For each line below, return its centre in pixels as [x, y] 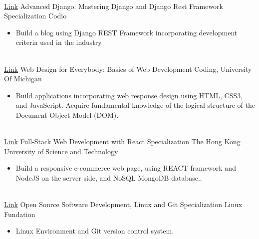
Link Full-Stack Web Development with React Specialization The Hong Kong [122, 141]
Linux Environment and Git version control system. [95, 231]
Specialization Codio [35, 16]
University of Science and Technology [61, 151]
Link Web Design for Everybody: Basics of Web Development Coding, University [128, 69]
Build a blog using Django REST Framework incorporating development [127, 32]
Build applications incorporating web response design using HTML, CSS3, [129, 95]
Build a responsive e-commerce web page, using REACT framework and [126, 168]
